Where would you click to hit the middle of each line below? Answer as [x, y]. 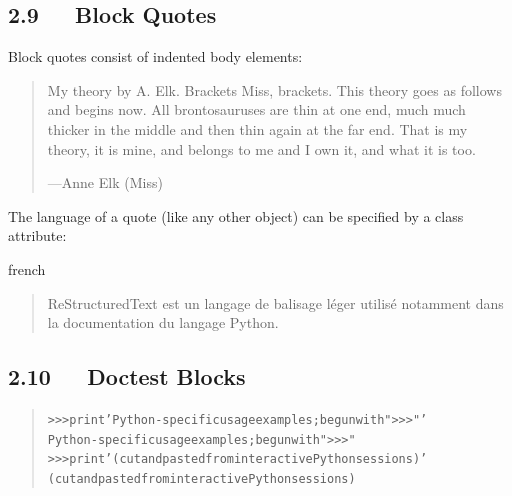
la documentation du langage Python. [163, 322]
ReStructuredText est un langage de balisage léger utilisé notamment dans [275, 302]
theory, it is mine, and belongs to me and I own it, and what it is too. [261, 148]
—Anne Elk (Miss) [105, 182]
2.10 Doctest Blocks [127, 376]
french [27, 268]
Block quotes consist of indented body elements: [155, 56]
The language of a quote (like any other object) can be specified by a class [236, 215]
